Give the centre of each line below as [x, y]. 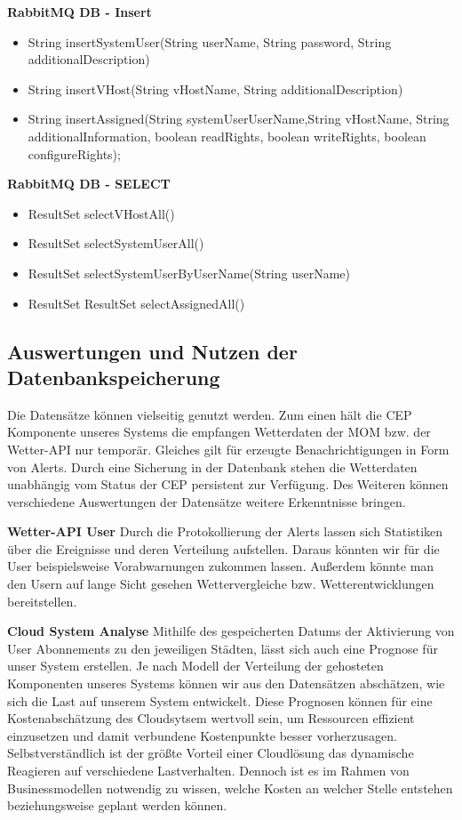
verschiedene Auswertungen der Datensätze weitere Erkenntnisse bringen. [207, 501]
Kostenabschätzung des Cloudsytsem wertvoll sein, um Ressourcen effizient [211, 718]
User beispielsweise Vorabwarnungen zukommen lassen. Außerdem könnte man [221, 566]
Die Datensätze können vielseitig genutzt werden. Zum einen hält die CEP [210, 414]
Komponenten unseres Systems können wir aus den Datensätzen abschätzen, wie [226, 683]
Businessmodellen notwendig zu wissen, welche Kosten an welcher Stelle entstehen [230, 788]
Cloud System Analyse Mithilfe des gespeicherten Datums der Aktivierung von [231, 631]
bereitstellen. [42, 601]
